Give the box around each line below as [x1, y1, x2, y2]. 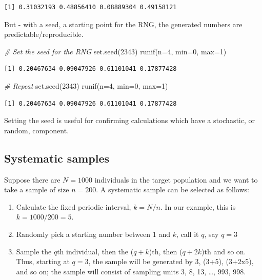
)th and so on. [201, 246, 246, 256]
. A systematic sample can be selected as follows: [96, 184, 249, 195]
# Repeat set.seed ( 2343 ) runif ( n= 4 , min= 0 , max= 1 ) [4, 80, 168, 91]
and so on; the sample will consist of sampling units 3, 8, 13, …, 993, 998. [16, 266, 246, 276]
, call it [176, 228, 199, 239]
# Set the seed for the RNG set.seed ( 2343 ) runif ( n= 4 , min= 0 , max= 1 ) [4, 46, 227, 56]
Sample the [16, 246, 52, 256]
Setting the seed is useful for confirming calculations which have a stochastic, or [4, 115, 255, 126]
